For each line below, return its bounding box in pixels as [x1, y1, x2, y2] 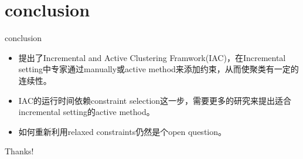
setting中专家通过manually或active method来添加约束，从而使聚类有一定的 [18, 63, 299, 75]
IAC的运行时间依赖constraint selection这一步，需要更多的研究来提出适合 [18, 94, 292, 106]
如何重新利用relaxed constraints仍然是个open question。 [18, 125, 227, 137]
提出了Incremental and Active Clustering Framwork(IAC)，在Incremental [18, 51, 286, 63]
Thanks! [5, 145, 34, 157]
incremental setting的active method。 [18, 106, 155, 118]
